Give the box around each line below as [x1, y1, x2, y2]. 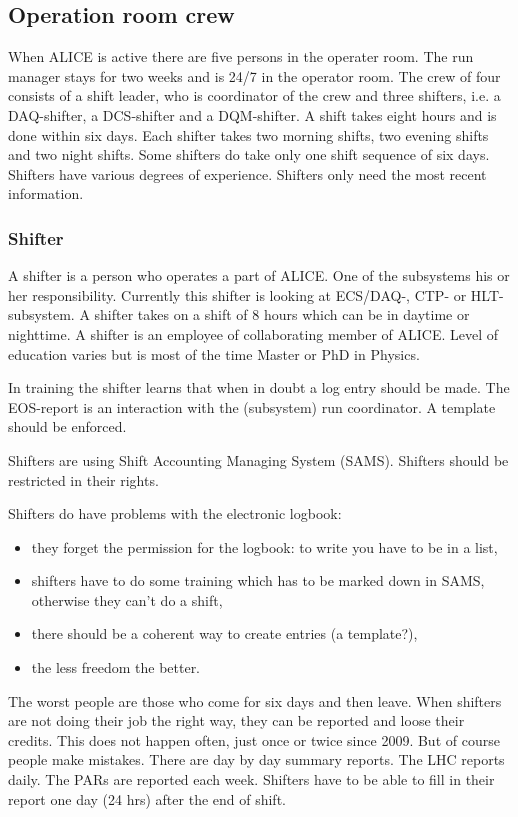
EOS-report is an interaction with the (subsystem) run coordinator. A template [8, 396, 496, 417]
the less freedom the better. [31, 657, 201, 678]
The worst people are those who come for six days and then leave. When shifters [8, 690, 502, 711]
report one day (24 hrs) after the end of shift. [8, 788, 286, 809]
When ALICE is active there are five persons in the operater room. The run [8, 46, 474, 67]
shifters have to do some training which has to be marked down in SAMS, [31, 570, 485, 591]
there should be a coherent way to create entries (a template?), [31, 623, 418, 644]
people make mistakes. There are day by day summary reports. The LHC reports [8, 749, 505, 770]
